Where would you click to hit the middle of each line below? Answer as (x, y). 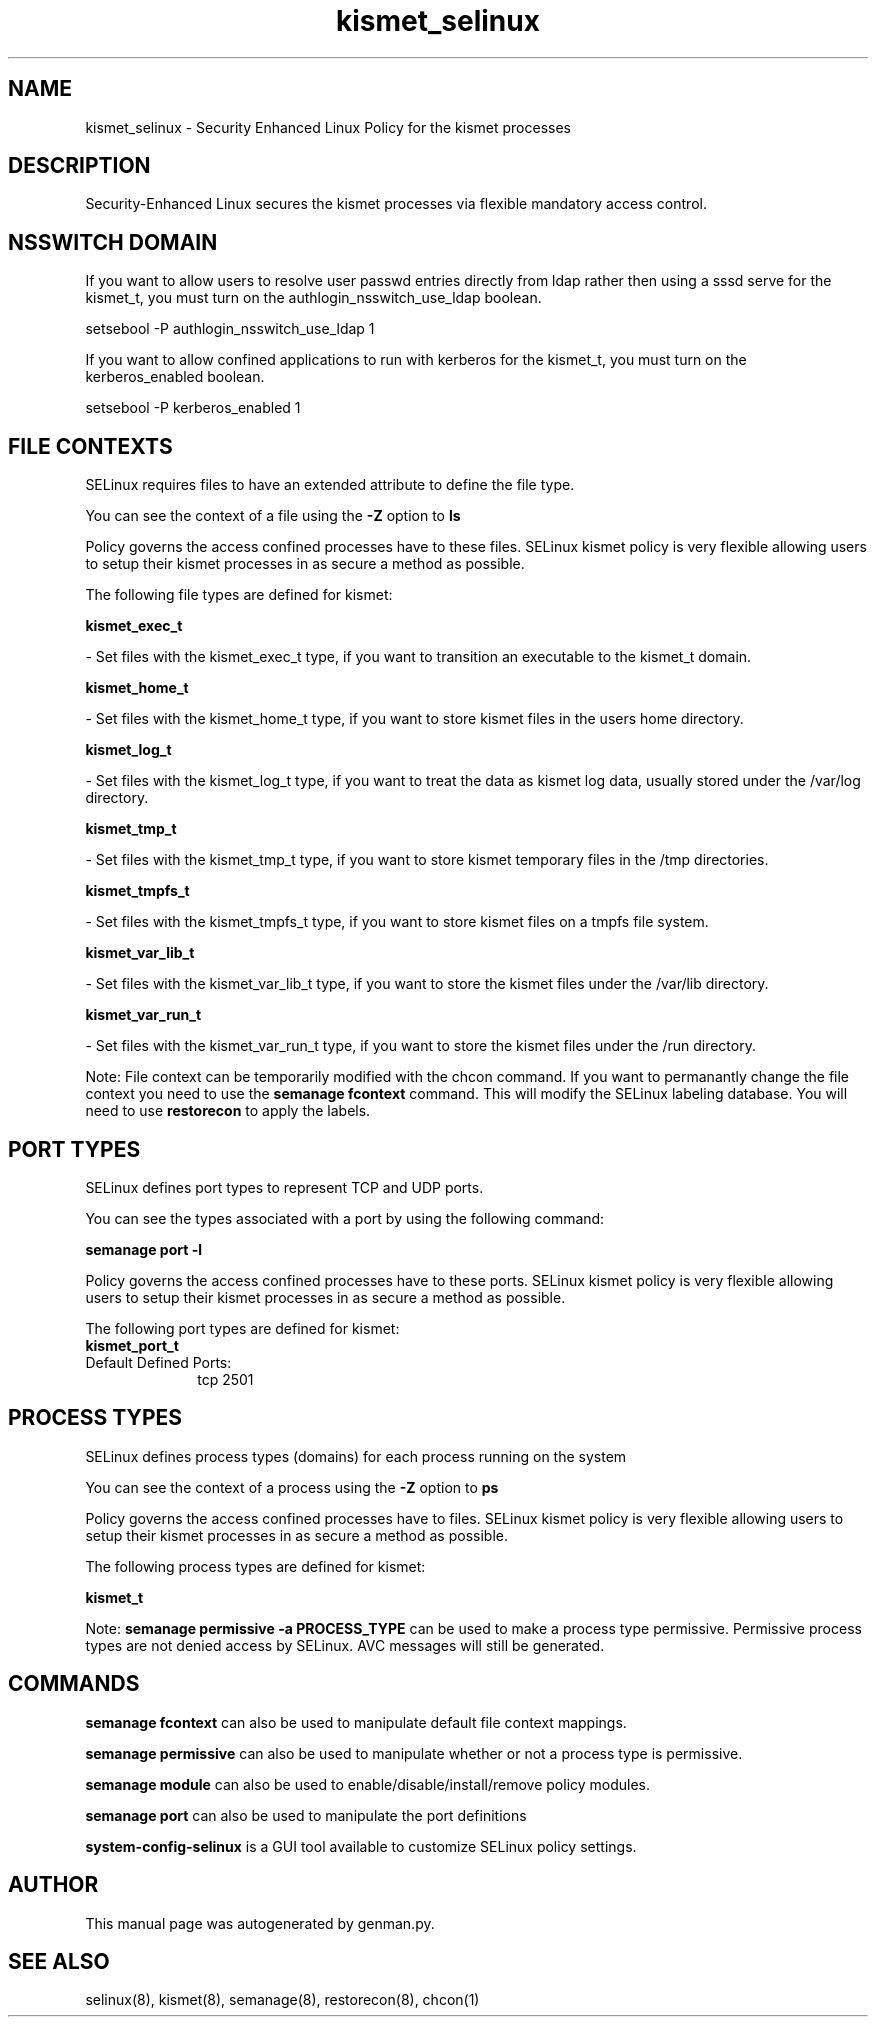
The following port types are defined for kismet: (242, 1328)
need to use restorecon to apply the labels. (228, 1111)
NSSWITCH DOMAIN (113, 242)
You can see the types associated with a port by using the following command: (345, 1218)
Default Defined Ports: (158, 1362)
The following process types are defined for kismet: (255, 1566)
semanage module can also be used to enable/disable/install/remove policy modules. (368, 1784)
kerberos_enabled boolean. (175, 377)
